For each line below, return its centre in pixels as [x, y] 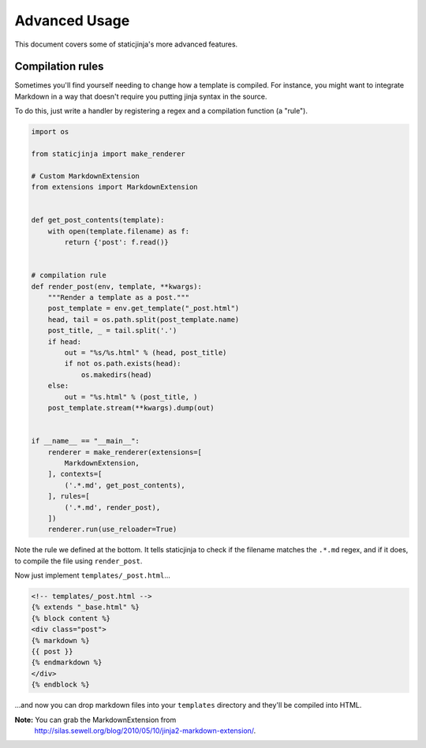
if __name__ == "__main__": [85, 441]
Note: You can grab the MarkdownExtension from [95, 720]
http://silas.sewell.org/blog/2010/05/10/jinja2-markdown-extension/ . [145, 731]
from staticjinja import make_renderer [108, 154]
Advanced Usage [72, 21]
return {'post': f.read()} [116, 242]
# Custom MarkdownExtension [85, 176]
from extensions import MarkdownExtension [114, 187]
